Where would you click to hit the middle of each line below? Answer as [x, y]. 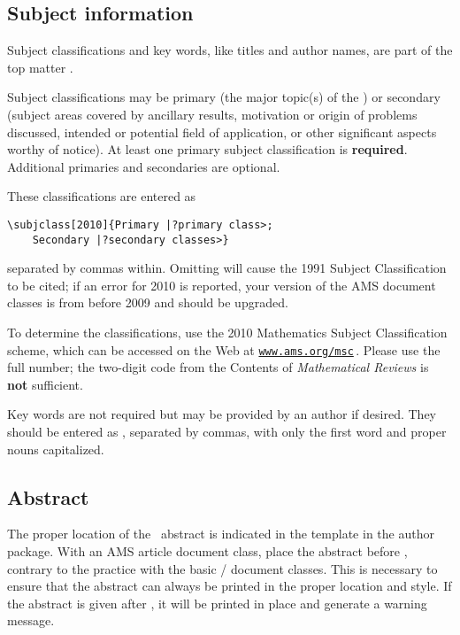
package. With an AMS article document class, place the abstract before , [207, 551]
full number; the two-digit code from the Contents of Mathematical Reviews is [218, 367]
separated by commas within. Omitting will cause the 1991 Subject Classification [227, 268]
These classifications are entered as [102, 196]
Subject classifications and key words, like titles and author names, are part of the [230, 50]
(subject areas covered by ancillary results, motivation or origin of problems [212, 114]
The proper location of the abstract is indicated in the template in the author [221, 534]
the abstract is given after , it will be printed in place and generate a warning [217, 603]
